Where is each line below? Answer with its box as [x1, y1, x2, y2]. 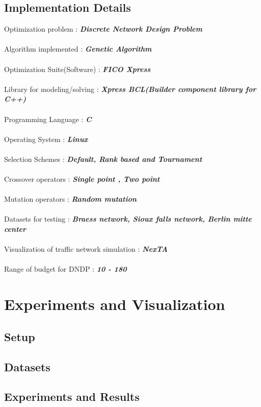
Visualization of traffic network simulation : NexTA [4, 244, 168, 254]
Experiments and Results [4, 389, 140, 404]
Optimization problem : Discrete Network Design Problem [4, 23, 202, 34]
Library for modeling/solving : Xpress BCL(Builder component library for [4, 83, 256, 94]
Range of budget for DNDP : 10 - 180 [4, 264, 127, 274]
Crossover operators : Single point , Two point [4, 174, 160, 184]
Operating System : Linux [4, 133, 88, 144]
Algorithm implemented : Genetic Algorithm [4, 43, 152, 54]
